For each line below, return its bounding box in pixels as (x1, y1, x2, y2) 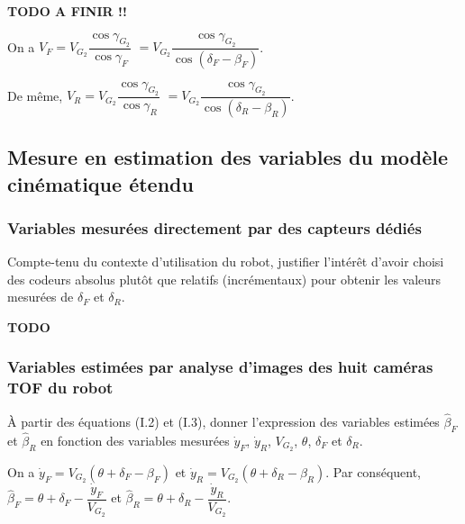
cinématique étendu (7, 169, 194, 197)
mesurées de (7, 287, 74, 306)
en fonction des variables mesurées (41, 430, 230, 449)
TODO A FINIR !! (7, 2, 127, 20)
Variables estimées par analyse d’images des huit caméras (7, 356, 433, 378)
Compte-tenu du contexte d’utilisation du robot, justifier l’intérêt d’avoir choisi (7, 252, 444, 271)
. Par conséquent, (325, 462, 422, 481)
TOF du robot (7, 376, 114, 399)
